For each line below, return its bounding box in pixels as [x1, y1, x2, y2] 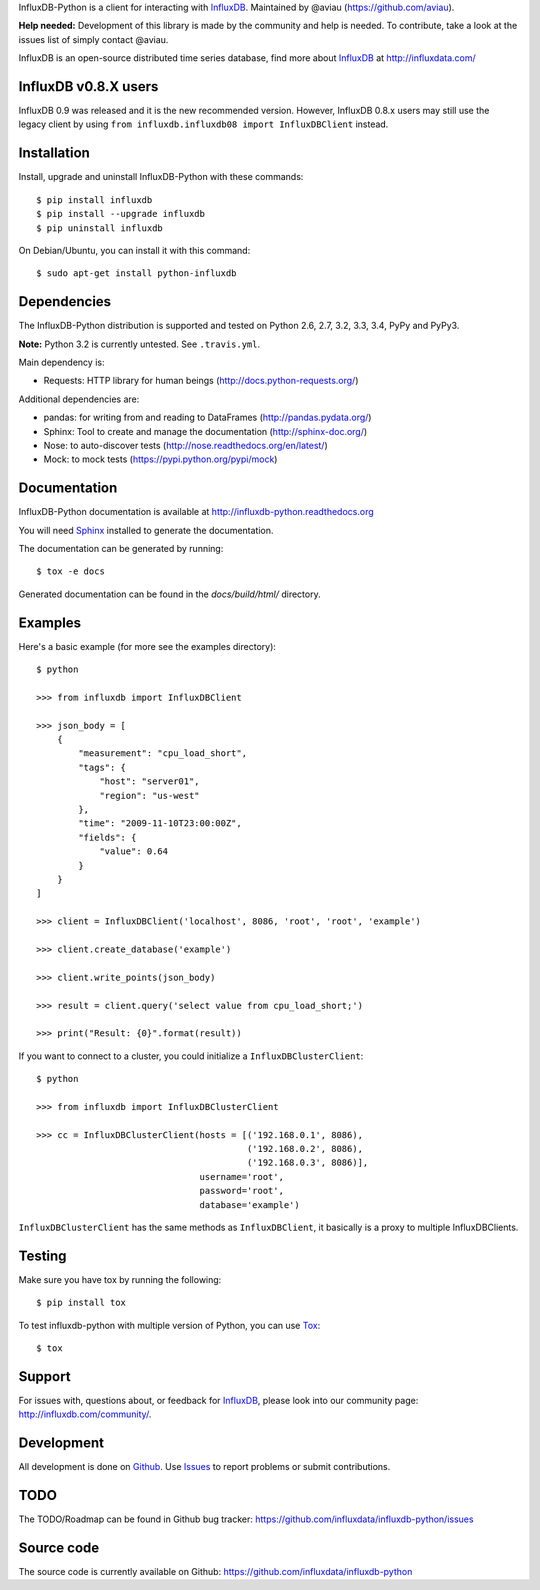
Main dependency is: [18, 356, 105, 369]
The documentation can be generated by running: [18, 543, 224, 555]
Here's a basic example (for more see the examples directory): [18, 640, 277, 652]
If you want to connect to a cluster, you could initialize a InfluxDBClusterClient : [18, 1050, 364, 1062]
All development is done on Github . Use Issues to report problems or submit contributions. [18, 1461, 391, 1473]
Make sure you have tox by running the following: [18, 1273, 222, 1285]
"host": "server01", [99, 776, 200, 787]
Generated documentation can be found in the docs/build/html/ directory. [18, 588, 321, 600]
